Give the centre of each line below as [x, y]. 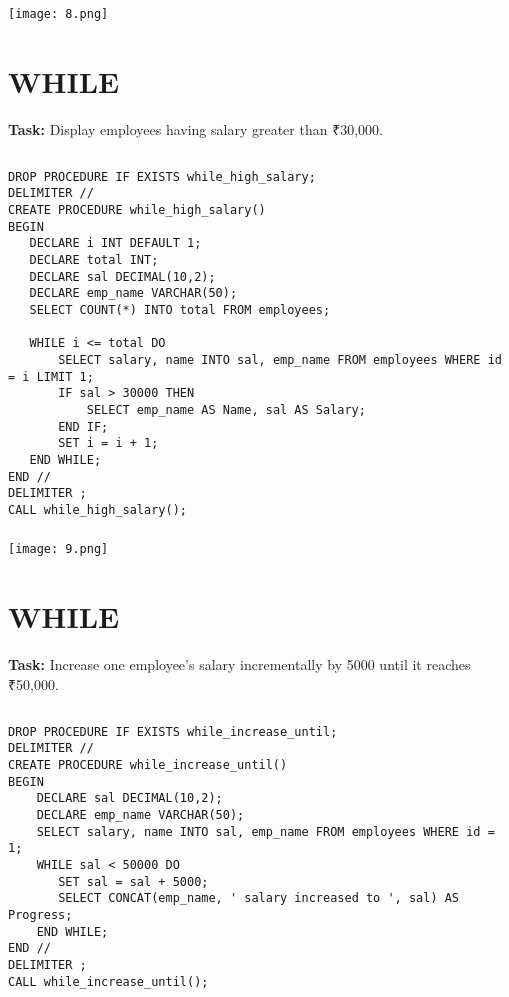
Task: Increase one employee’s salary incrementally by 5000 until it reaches [239, 664]
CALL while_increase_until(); [108, 981]
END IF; [83, 426]
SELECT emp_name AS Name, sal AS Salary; [226, 409]
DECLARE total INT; [94, 259]
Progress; [40, 914]
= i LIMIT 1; [51, 376]
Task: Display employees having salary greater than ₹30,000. [195, 128]
